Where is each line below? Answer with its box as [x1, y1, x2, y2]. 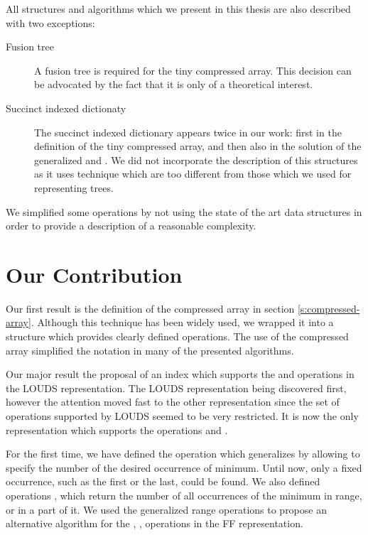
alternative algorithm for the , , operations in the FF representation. [6, 516, 303, 531]
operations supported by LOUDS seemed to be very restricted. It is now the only [6, 409, 359, 423]
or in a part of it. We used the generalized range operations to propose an [6, 502, 327, 517]
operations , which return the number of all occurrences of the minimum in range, [6, 487, 362, 502]
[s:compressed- [297, 301, 360, 315]
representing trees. [34, 180, 114, 195]
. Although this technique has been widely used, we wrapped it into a [31, 315, 334, 330]
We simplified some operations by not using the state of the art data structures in [6, 204, 362, 219]
